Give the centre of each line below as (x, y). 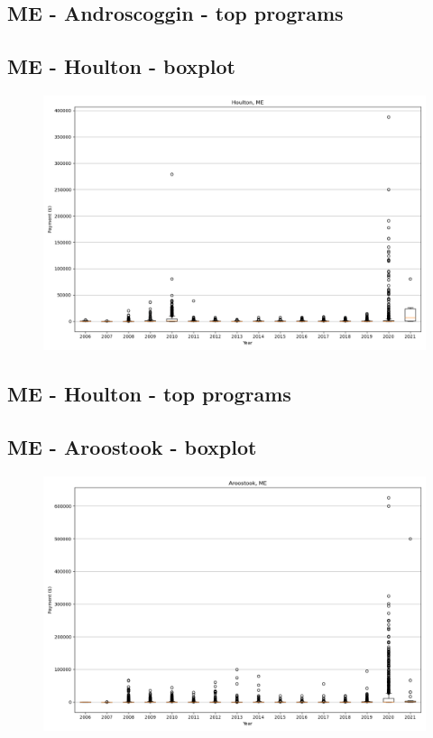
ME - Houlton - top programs (149, 394)
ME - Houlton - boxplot (121, 66)
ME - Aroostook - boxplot (132, 447)
